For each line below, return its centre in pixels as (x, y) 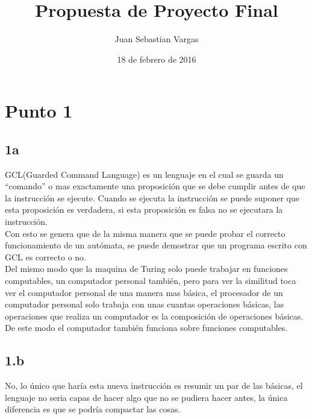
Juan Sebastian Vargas (157, 39)
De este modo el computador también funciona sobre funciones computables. (146, 328)
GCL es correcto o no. (45, 257)
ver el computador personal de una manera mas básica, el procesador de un (144, 292)
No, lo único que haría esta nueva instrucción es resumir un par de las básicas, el (154, 386)
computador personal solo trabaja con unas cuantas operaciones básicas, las (145, 304)
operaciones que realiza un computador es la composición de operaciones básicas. (154, 316)
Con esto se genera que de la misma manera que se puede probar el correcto (145, 233)
